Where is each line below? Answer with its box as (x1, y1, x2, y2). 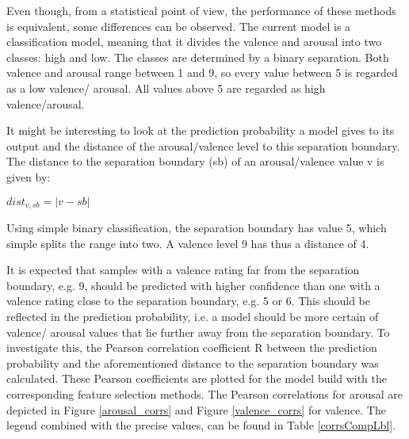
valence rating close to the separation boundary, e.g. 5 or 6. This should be (6, 292, 370, 309)
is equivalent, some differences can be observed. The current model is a (6, 17, 351, 34)
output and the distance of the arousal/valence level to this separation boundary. (6, 137, 400, 154)
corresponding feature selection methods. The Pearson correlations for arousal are (6, 385, 403, 402)
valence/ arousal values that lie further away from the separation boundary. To (6, 323, 390, 340)
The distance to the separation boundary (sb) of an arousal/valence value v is (6, 153, 384, 170)
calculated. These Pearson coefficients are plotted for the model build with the (6, 370, 388, 387)
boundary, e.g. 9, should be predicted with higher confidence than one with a (6, 277, 380, 293)
